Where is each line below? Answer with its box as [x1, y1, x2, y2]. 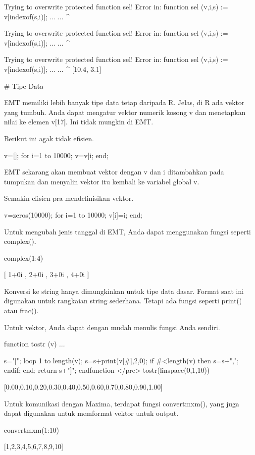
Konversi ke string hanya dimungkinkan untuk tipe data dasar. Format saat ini [4, 285, 244, 296]
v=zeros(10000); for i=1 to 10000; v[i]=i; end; [4, 209, 143, 220]
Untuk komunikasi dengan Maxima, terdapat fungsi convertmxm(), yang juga [4, 398, 240, 408]
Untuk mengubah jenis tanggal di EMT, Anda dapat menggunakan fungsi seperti [4, 226, 251, 236]
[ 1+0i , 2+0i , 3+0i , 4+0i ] [4, 269, 89, 280]
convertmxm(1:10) [4, 424, 59, 435]
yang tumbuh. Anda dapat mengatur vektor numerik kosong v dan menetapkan [4, 107, 246, 117]
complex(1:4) [4, 252, 43, 263]
